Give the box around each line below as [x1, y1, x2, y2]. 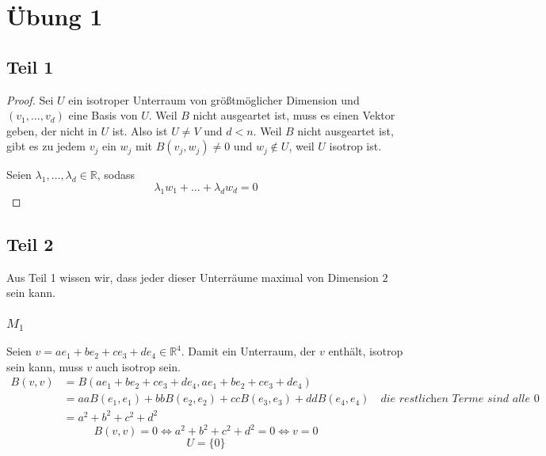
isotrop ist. [329, 138, 382, 154]
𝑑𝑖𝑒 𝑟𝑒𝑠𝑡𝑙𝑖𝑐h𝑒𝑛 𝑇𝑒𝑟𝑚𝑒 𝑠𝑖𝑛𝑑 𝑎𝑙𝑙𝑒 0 [380, 393, 540, 405]
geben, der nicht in [6, 122, 97, 139]
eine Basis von [68, 107, 138, 123]
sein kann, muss [6, 358, 83, 374]
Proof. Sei [6, 91, 54, 108]
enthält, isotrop [328, 343, 403, 359]
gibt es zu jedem [6, 138, 86, 154]
